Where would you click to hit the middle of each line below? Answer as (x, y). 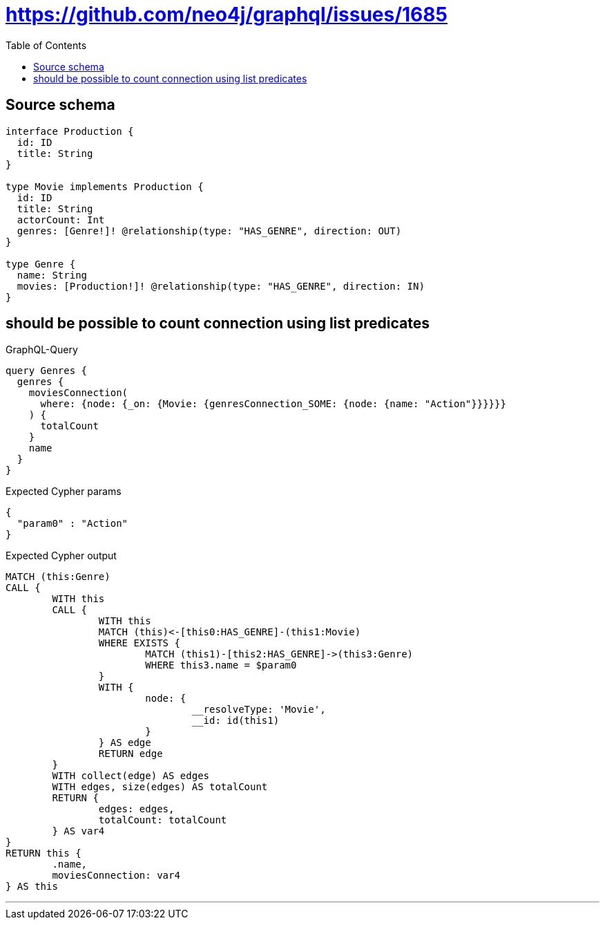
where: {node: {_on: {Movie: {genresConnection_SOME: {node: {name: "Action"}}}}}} (273, 404)
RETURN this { (44, 853)
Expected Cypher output (61, 556)
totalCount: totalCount (163, 820)
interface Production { (70, 131)
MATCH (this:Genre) (58, 577)
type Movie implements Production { (105, 186)
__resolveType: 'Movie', (259, 710)
